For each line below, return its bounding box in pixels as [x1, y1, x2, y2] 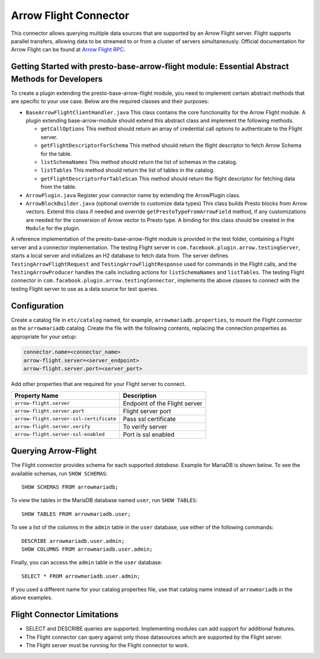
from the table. [40, 184, 77, 191]
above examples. [11, 594, 53, 601]
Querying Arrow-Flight [11, 446, 97, 456]
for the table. [40, 150, 72, 157]
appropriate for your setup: [11, 333, 77, 340]
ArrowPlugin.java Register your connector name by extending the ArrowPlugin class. [25, 191, 241, 198]
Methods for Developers [11, 74, 103, 84]
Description [123, 391, 157, 400]
